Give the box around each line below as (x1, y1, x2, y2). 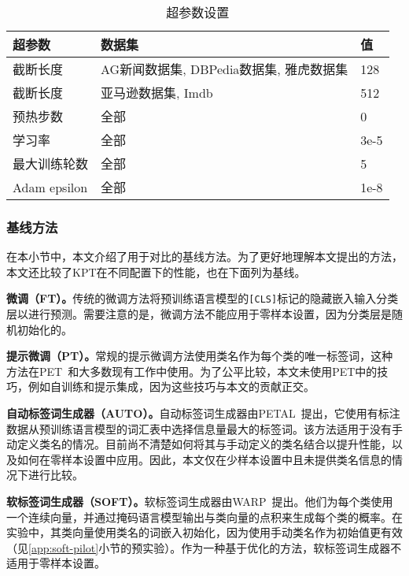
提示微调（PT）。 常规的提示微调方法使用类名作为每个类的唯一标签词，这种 (6, 347, 393, 364)
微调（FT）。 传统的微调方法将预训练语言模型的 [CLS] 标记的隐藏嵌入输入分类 (6, 290, 399, 307)
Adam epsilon (13, 177, 88, 196)
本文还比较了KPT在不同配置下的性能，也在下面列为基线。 (6, 263, 306, 280)
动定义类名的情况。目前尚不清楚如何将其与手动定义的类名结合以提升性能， (6, 436, 392, 452)
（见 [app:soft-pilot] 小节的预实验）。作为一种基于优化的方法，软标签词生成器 (6, 539, 391, 556)
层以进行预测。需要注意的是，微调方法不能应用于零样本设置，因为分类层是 (6, 306, 392, 322)
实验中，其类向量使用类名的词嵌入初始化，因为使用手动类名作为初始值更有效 (6, 524, 403, 541)
